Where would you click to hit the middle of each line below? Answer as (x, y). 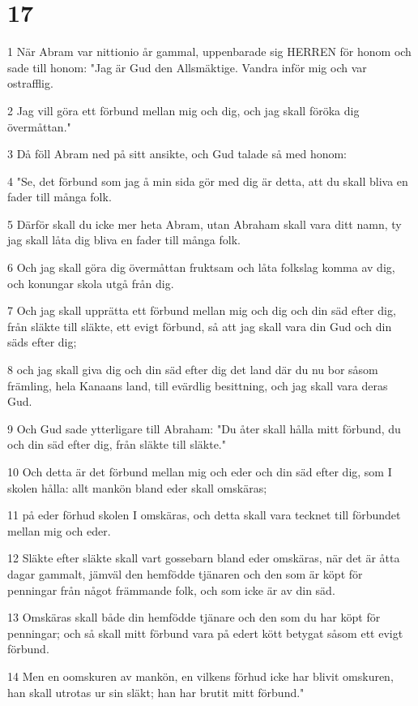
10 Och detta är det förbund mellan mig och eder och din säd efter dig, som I (200, 471)
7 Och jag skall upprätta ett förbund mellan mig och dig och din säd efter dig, (202, 310)
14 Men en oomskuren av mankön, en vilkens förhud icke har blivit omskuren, (200, 676)
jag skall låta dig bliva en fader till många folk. (124, 240)
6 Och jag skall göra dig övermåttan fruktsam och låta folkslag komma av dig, (201, 267)
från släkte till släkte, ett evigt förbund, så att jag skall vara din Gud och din (200, 326)
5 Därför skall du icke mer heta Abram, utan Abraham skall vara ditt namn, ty (205, 224)
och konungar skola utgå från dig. (91, 283)
